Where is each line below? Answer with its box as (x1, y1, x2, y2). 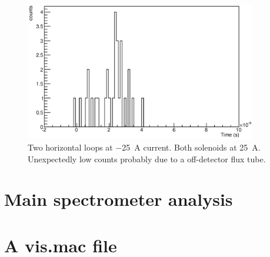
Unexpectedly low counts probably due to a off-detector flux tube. (28, 152, 266, 165)
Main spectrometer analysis (4, 187, 233, 211)
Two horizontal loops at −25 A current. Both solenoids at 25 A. (28, 141, 261, 153)
